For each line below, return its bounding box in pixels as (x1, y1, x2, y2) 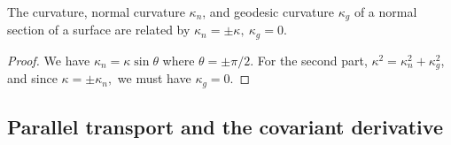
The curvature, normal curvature (7, 3, 185, 20)
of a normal (354, 3, 417, 20)
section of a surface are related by (7, 20, 191, 39)
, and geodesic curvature (202, 3, 335, 20)
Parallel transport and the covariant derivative (7, 113, 443, 141)
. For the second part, (250, 50, 368, 69)
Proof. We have (7, 50, 90, 69)
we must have (117, 69, 191, 88)
